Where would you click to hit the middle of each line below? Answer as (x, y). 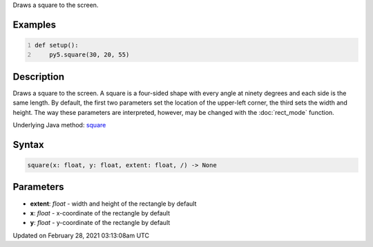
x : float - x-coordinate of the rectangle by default (100, 213)
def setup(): (57, 45)
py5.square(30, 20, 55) (89, 55)
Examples (35, 24)
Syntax (28, 144)
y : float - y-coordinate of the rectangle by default (100, 223)
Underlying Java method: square (59, 125)
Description (39, 77)
